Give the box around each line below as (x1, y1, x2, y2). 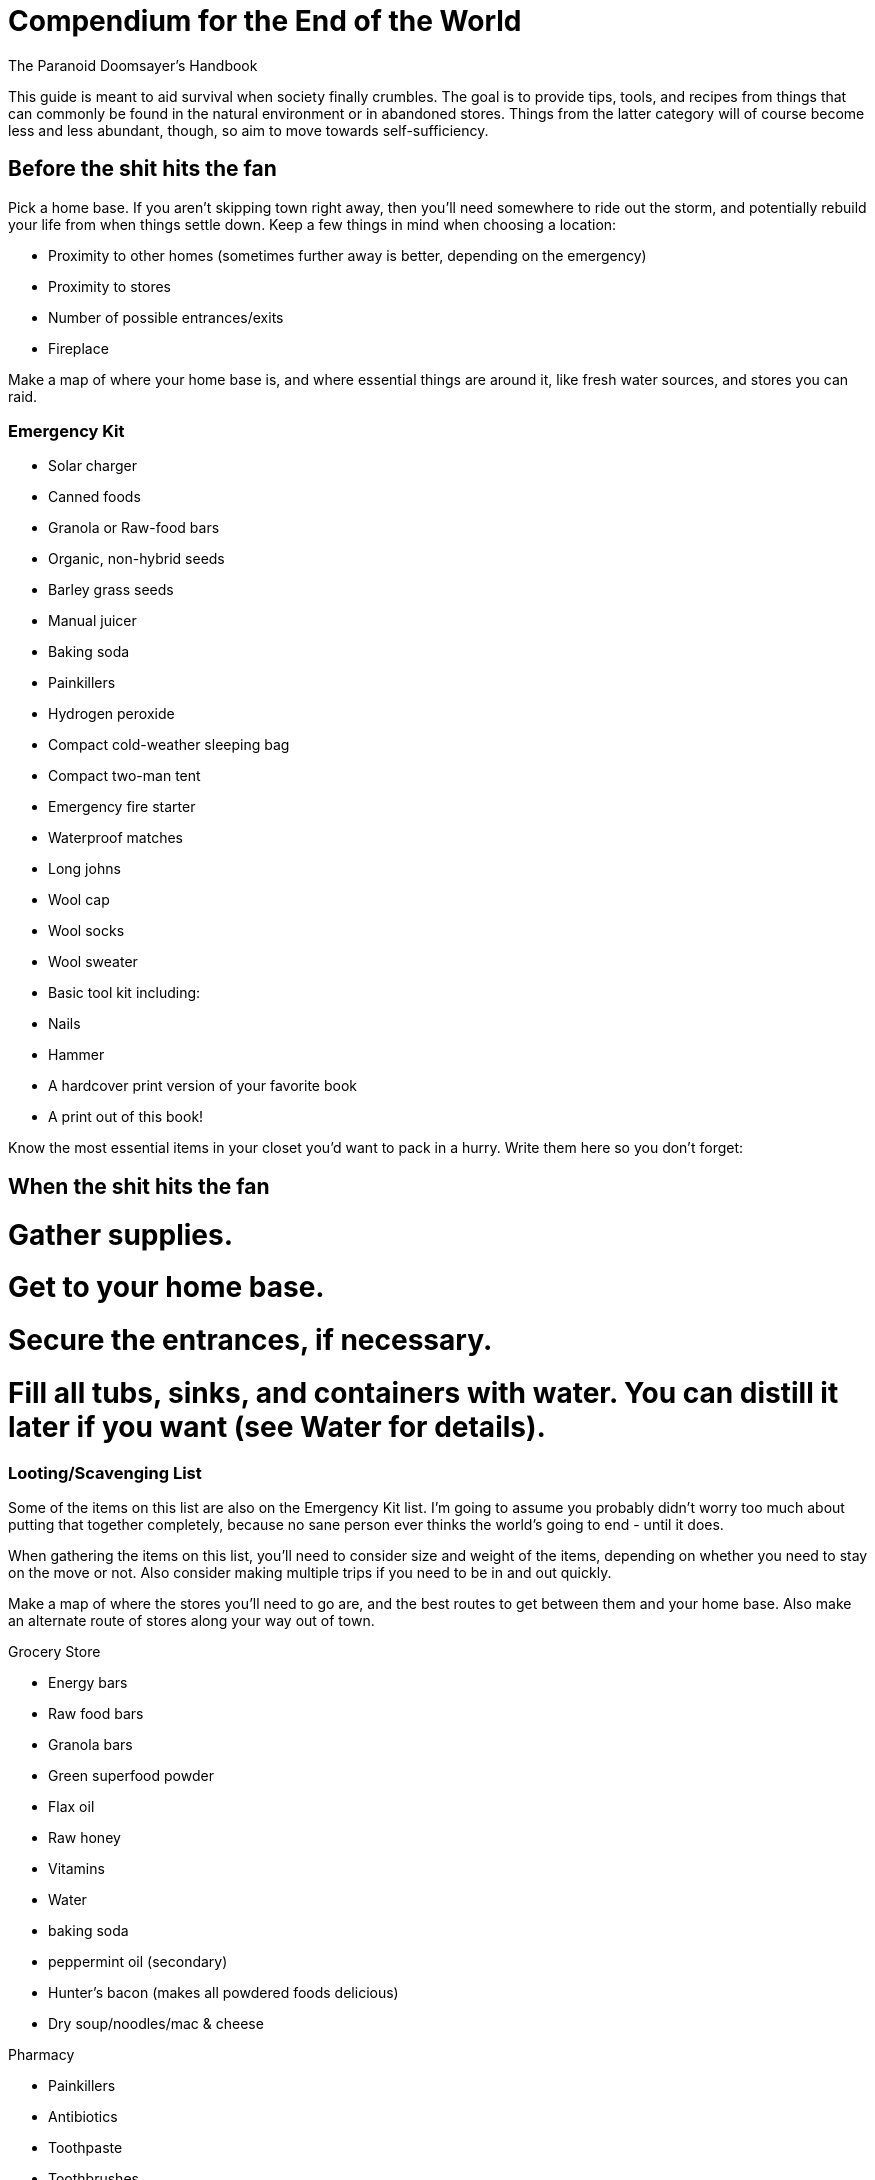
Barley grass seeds (48, 581, 174, 599)
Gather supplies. (8, 1217, 234, 1252)
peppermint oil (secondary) (48, 1952, 228, 1970)
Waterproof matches (48, 829, 183, 847)
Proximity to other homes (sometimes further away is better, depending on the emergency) (48, 246, 647, 264)
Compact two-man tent (48, 767, 201, 785)
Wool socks (48, 922, 125, 940)
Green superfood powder (48, 1766, 214, 1784)
